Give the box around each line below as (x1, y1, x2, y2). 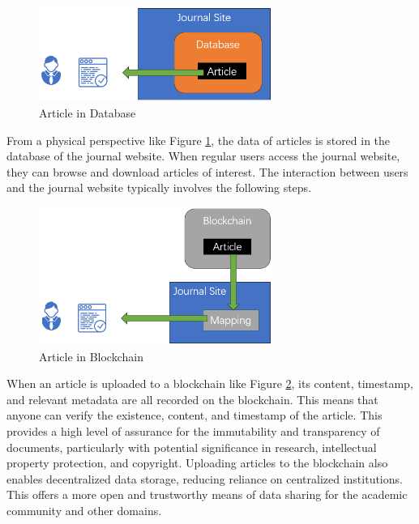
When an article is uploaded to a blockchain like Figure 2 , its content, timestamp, (6, 375, 413, 392)
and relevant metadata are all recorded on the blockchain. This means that (6, 390, 378, 407)
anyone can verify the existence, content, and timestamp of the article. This (6, 407, 383, 424)
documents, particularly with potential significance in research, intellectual (6, 438, 377, 455)
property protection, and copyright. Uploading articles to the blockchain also (6, 454, 388, 471)
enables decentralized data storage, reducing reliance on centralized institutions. (6, 470, 403, 487)
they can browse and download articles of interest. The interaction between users (6, 163, 408, 180)
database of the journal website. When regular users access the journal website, (6, 147, 400, 164)
